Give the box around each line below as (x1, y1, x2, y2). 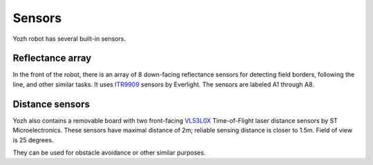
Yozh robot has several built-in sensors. (12, 35, 126, 43)
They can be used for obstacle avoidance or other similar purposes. (12, 148, 207, 157)
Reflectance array (12, 52, 92, 64)
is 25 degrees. (12, 135, 54, 144)
